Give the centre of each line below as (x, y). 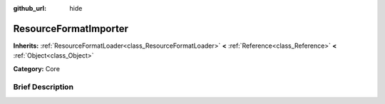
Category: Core (37, 68)
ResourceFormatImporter (71, 28)
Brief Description (43, 87)
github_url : (30, 8)
